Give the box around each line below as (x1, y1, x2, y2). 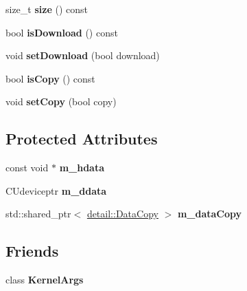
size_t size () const (5, 2, 88, 16)
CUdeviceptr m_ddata (5, 183, 107, 197)
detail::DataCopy (86, 206, 158, 221)
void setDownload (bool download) (5, 48, 160, 63)
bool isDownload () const (5, 25, 118, 39)
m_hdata (59, 160, 105, 175)
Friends (5, 240, 59, 261)
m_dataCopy (177, 206, 242, 221)
